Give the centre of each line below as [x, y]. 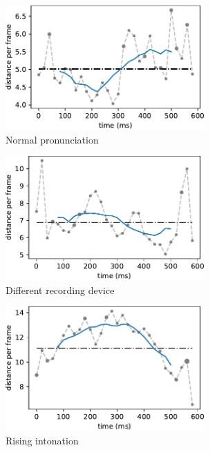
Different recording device [60, 289]
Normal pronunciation [52, 139]
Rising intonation [42, 440]
